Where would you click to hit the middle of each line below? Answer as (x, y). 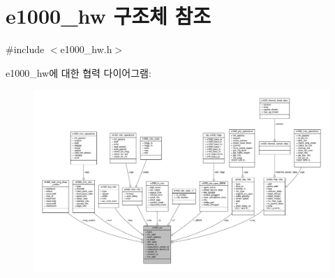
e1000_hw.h (86, 49)
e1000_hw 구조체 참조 (109, 16)
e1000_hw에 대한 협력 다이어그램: (79, 72)
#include (25, 49)
